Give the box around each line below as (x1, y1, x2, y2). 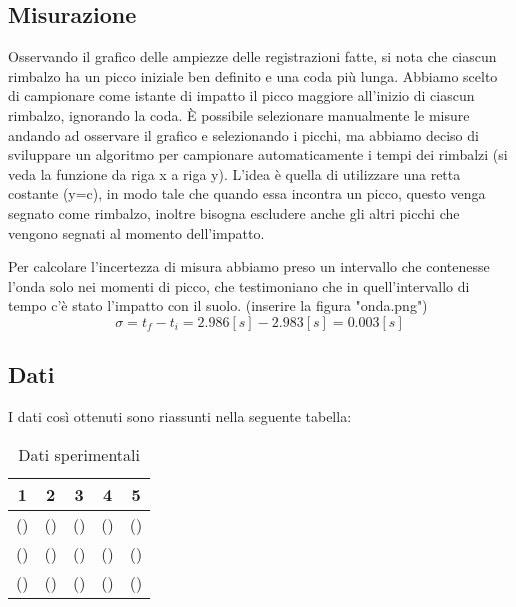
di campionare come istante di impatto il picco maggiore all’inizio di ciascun (8, 85, 475, 106)
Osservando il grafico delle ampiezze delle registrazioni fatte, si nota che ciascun (8, 46, 497, 67)
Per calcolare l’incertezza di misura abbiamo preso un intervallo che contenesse (8, 256, 490, 277)
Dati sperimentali (18, 442, 140, 466)
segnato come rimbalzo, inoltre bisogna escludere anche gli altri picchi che (8, 202, 460, 223)
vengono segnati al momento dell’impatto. (8, 222, 265, 243)
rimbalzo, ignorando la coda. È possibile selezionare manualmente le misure (8, 104, 470, 125)
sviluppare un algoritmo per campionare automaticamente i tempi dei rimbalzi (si (8, 144, 508, 165)
